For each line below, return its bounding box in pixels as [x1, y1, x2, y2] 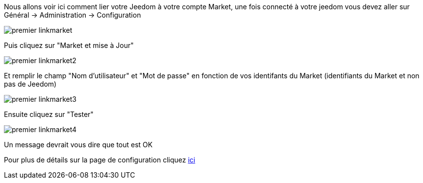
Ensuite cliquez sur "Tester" [4, 110, 94, 118]
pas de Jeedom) [4, 80, 57, 88]
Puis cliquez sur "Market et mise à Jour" [4, 41, 134, 49]
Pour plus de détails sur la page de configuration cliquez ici [4, 156, 196, 164]
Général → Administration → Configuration [4, 11, 141, 19]
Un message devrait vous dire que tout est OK [4, 140, 153, 149]
